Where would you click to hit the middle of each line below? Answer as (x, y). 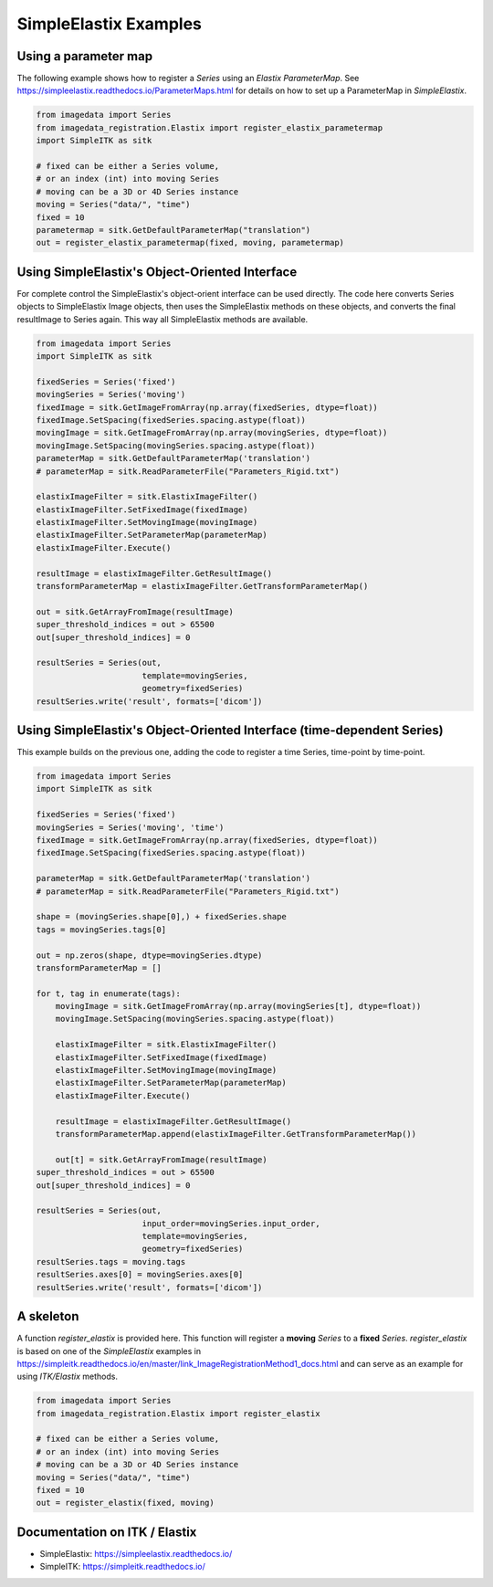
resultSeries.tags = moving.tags (111, 1261)
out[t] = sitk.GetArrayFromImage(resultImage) (162, 1159)
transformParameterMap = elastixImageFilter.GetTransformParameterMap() (202, 586)
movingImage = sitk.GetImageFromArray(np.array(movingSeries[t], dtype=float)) (238, 1006)
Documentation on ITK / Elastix (107, 1532)
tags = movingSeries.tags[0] (101, 930)
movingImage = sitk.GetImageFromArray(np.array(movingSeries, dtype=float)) (212, 433)
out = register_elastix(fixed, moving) (125, 1503)
